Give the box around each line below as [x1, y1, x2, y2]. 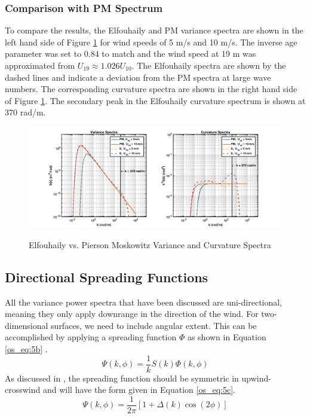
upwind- [241, 371, 271, 384]
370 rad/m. [5, 106, 46, 118]
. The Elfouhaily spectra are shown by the [131, 59, 286, 71]
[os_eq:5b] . [5, 343, 48, 355]
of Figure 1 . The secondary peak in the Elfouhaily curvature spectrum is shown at [5, 94, 306, 106]
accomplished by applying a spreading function [5, 331, 177, 343]
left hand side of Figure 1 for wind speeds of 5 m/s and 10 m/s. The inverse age [5, 35, 297, 48]
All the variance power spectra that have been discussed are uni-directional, [5, 295, 283, 308]
